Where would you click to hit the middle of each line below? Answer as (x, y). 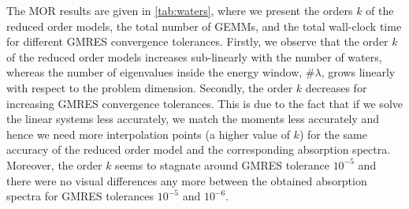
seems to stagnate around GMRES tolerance (222, 164)
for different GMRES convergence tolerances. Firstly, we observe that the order (197, 41)
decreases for (336, 87)
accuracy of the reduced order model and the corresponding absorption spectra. (199, 149)
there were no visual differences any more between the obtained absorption (187, 180)
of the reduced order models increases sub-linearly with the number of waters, (194, 56)
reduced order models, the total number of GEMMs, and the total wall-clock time (204, 26)
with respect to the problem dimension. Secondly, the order (150, 87)
